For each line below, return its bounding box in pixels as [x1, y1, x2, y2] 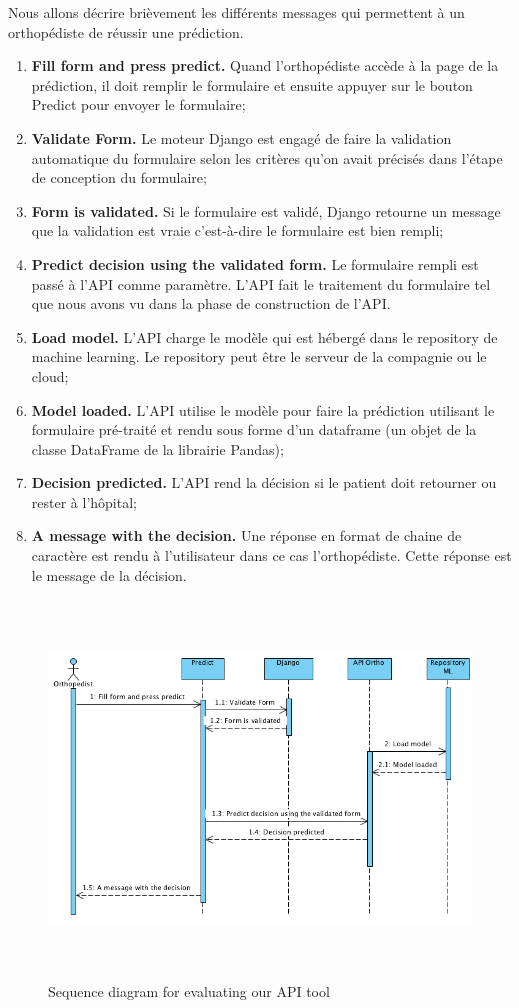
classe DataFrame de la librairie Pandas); [31, 438, 284, 459]
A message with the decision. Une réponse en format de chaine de [31, 525, 462, 546]
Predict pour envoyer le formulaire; [31, 94, 246, 115]
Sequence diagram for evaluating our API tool [48, 980, 330, 1001]
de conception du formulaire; [31, 167, 207, 188]
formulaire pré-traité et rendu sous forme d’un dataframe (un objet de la [31, 419, 477, 440]
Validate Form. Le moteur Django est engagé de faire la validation [31, 127, 452, 148]
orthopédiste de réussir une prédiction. [8, 21, 244, 42]
